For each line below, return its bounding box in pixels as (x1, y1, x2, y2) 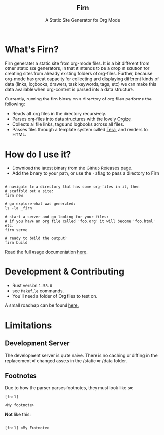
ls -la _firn (5, 205, 32, 211)
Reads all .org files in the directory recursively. (12, 110, 107, 116)
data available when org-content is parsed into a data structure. (5, 86, 134, 92)
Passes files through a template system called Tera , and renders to (12, 126, 148, 132)
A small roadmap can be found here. (5, 302, 79, 308)
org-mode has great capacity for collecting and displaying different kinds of (5, 76, 159, 82)
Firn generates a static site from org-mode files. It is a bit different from (5, 60, 150, 66)
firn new (5, 193, 23, 198)
